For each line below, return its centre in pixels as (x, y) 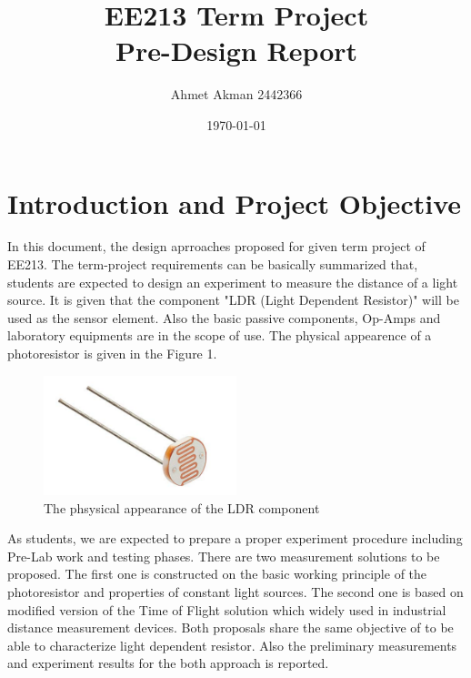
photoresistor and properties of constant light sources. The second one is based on (235, 592)
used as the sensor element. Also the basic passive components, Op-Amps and (224, 317)
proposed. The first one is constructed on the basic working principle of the (217, 574)
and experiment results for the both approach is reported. (168, 663)
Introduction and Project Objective (234, 202)
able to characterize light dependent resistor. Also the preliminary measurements (232, 645)
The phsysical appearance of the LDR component (182, 507)
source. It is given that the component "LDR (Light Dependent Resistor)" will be (233, 300)
